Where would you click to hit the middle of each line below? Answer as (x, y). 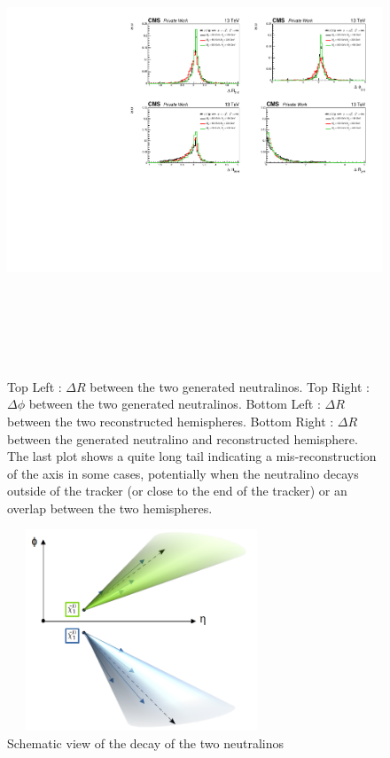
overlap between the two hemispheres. (110, 508)
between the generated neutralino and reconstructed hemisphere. (183, 438)
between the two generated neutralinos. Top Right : (230, 386)
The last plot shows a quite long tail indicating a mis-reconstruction (192, 456)
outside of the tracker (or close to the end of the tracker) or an (177, 491)
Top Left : (35, 386)
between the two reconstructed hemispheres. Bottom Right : (171, 421)
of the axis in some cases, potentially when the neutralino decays (183, 473)
